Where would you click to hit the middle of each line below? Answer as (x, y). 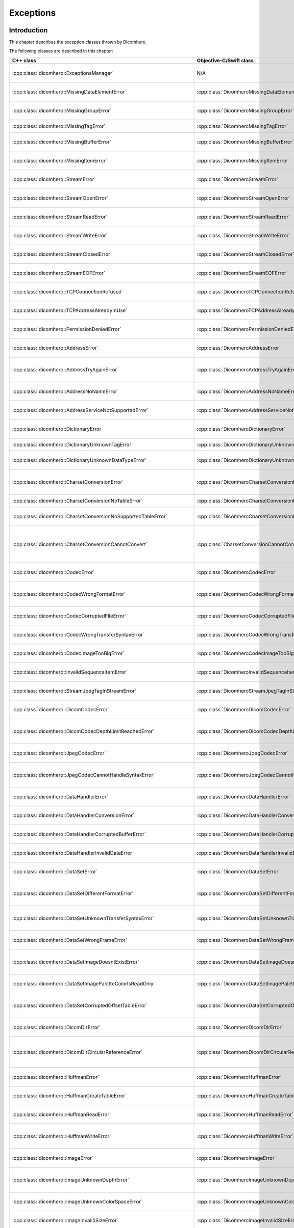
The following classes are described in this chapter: (61, 51)
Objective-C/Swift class (225, 60)
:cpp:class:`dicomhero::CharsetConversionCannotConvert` (80, 544)
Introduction (28, 30)
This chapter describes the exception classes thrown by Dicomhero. (78, 42)
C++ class (24, 60)
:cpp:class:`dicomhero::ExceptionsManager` (63, 73)
